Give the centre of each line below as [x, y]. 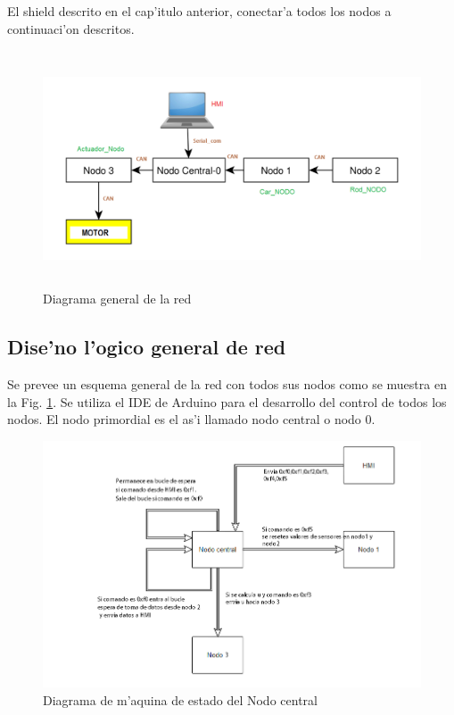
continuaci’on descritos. [71, 28]
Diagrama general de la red [117, 299]
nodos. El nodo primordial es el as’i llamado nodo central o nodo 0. [191, 419]
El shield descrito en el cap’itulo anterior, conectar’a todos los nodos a [199, 11]
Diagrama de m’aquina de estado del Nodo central [180, 699]
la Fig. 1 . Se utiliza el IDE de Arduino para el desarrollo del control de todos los [227, 401]
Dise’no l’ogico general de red [147, 347]
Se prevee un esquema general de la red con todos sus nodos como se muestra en [227, 384]
